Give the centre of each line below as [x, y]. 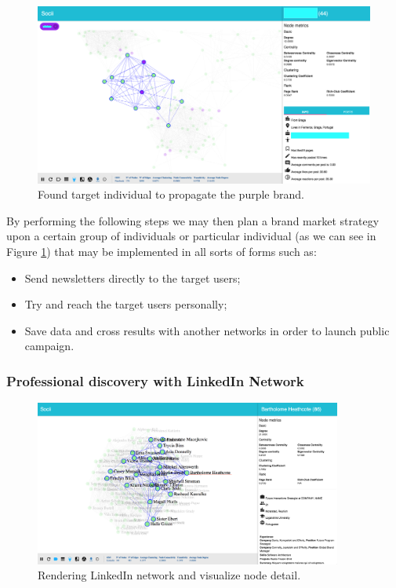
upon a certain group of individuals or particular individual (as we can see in [191, 236]
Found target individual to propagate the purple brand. [171, 194]
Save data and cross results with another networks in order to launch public [207, 330]
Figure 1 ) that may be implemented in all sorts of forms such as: [162, 252]
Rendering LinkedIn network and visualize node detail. [169, 575]
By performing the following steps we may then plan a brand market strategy [193, 220]
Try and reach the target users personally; [126, 304]
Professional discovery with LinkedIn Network [155, 380]
